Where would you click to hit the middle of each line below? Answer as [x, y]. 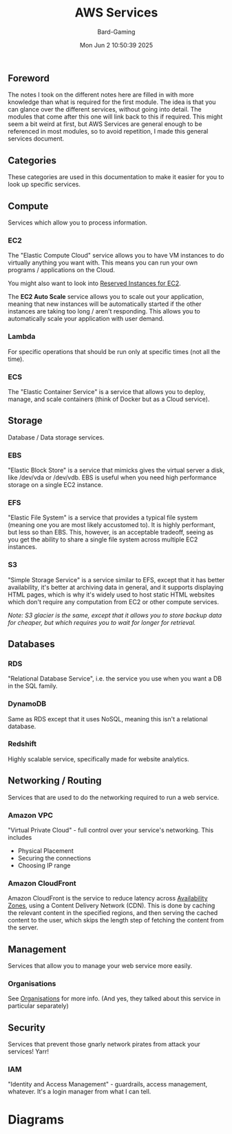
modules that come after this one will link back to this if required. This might [115, 117]
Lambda [22, 337]
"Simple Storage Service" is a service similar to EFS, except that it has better [116, 579]
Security [27, 1028]
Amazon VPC [31, 815]
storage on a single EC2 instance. [55, 484]
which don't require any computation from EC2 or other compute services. [114, 601]
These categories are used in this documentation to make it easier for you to [116, 177]
